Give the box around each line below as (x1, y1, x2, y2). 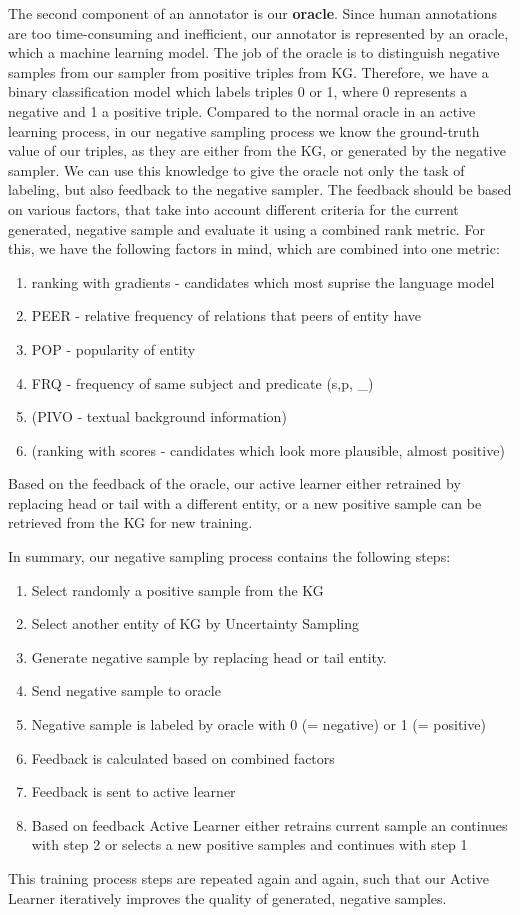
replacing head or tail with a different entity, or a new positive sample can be (8, 492, 482, 513)
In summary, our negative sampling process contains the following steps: (8, 546, 451, 567)
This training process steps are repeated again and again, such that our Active (8, 868, 489, 888)
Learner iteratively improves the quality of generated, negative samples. (8, 887, 447, 908)
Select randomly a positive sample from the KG (31, 579, 324, 600)
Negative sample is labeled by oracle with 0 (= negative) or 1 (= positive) (31, 714, 486, 735)
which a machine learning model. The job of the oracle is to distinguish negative (8, 42, 500, 63)
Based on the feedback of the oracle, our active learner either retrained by (8, 473, 461, 494)
